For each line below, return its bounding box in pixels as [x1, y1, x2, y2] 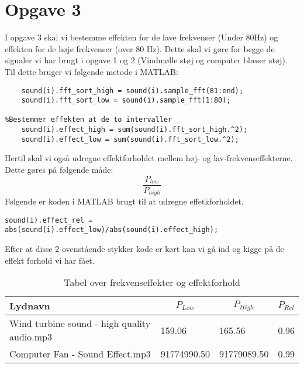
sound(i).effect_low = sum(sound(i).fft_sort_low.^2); [21, 135, 239, 144]
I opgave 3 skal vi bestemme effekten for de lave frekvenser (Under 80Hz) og [5, 31, 278, 43]
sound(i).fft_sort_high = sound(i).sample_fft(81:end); [21, 86, 244, 95]
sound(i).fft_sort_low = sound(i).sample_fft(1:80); [21, 96, 231, 105]
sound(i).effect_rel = [5, 216, 93, 224]
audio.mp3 [9, 330, 52, 344]
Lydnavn [9, 299, 50, 313]
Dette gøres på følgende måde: [5, 163, 113, 176]
